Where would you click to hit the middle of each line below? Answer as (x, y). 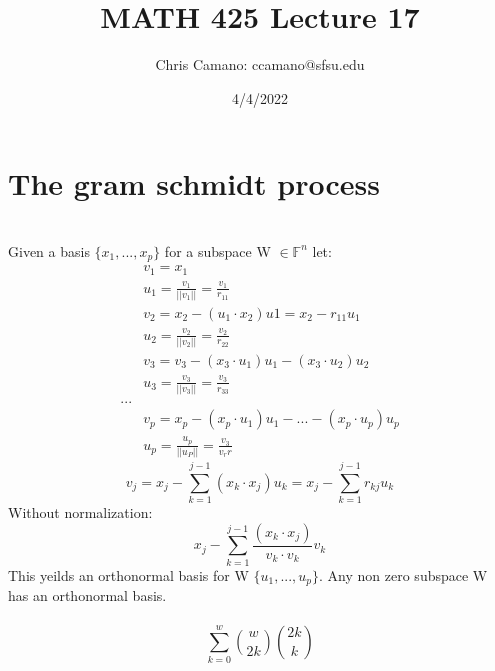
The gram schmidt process (194, 183)
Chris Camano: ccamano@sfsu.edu (260, 64)
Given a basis (49, 250)
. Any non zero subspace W (403, 574)
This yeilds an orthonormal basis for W (128, 574)
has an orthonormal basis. (87, 595)
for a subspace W (217, 250)
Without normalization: (80, 512)
